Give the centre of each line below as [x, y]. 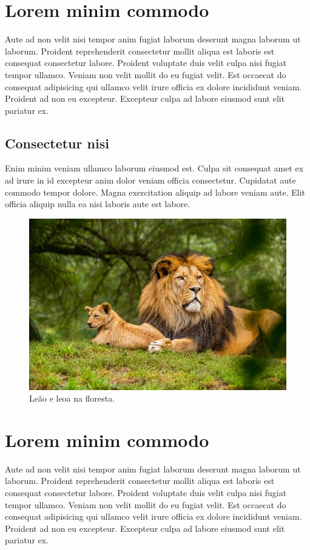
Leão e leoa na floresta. [72, 398]
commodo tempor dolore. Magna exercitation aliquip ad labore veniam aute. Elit [155, 192]
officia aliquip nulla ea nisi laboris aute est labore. [98, 204]
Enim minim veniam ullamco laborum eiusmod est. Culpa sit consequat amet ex [154, 168]
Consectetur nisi [57, 143]
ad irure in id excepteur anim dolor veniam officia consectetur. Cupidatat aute [150, 180]
